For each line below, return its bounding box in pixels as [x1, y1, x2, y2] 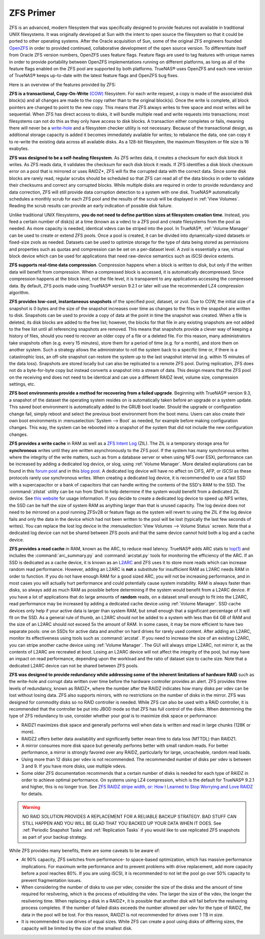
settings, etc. [9, 381, 35, 387]
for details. [21, 791, 43, 797]
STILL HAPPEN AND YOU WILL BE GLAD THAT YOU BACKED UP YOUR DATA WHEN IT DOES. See [22, 820, 222, 826]
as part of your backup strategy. [22, 834, 88, 840]
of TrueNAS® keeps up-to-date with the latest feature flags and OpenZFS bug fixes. [9, 73, 179, 79]
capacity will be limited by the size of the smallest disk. [21, 925, 132, 931]
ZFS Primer [9, 7, 56, 18]
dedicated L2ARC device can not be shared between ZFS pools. [9, 662, 139, 668]
